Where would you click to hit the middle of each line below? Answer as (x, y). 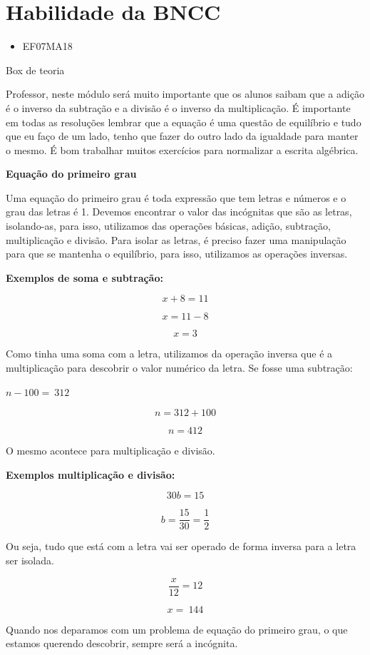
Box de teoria (35, 70)
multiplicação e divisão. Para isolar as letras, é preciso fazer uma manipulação (176, 239)
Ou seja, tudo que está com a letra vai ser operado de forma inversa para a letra (181, 546)
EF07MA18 (47, 46)
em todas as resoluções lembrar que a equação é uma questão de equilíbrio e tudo (184, 122)
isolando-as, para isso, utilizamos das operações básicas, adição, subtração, (168, 226)
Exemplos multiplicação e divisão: (91, 474)
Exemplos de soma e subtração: (84, 277)
